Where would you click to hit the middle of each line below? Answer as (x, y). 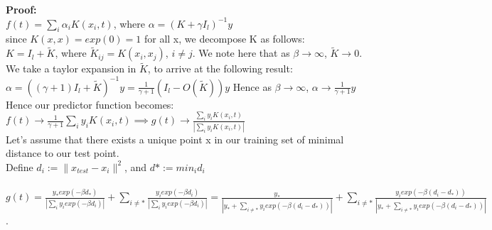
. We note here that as (241, 53)
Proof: (21, 9)
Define (20, 166)
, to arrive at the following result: (220, 69)
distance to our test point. (63, 153)
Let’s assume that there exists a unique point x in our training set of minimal (175, 139)
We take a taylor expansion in (71, 69)
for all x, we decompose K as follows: (224, 39)
